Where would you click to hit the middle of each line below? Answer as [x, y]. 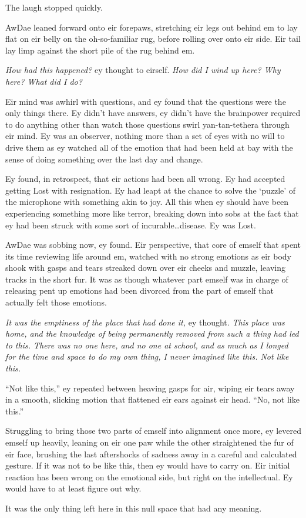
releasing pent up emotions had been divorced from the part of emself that [139, 290]
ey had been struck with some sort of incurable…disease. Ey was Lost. [131, 225]
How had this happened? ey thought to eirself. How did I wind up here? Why [143, 70]
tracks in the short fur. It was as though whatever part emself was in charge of [147, 279]
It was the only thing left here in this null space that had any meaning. [134, 508]
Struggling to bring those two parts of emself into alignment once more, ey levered [154, 431]
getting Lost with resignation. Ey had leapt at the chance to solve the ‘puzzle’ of [151, 190]
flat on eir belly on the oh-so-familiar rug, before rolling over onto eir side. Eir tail [153, 39]
